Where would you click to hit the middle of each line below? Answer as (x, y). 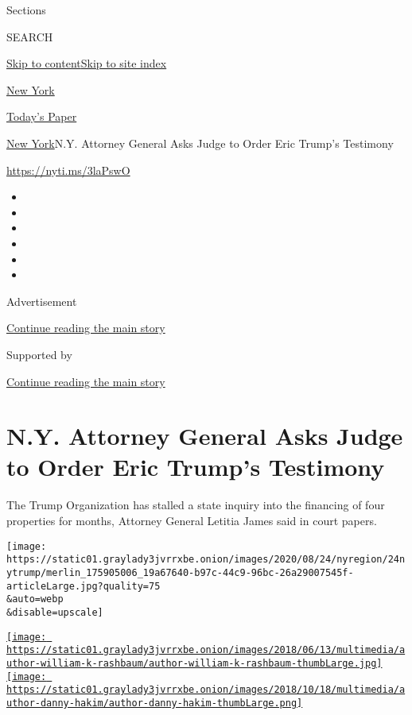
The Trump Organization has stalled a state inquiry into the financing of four (196, 505)
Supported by (39, 354)
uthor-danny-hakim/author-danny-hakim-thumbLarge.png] (155, 703)
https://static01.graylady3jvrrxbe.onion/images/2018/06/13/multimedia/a (206, 650)
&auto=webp (35, 599)
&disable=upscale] (55, 612)
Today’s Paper (42, 116)
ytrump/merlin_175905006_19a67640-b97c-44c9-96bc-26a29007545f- (180, 572)
